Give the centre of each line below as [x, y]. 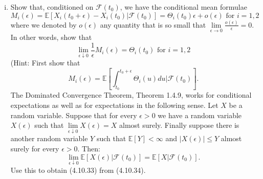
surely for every [35, 148]
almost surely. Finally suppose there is [179, 125]
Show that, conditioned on [52, 7]
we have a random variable [200, 115]
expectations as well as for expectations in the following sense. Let [114, 105]
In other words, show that [51, 37]
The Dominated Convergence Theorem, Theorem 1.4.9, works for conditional [131, 95]
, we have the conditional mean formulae [183, 7]
